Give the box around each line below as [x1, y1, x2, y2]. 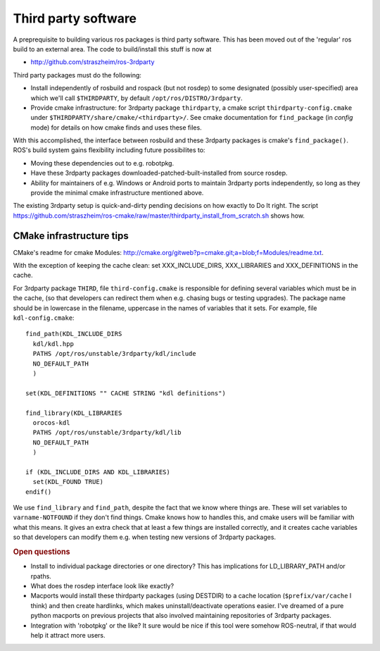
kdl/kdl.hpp [32, 340, 74, 348]
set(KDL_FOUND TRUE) [32, 478, 104, 486]
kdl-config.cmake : [13, 314, 75, 322]
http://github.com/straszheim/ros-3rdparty [30, 58, 155, 66]
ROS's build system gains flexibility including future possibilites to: [13, 146, 205, 154]
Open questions [13, 547, 70, 557]
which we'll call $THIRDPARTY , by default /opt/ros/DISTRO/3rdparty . [30, 94, 243, 102]
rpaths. [30, 571, 52, 581]
